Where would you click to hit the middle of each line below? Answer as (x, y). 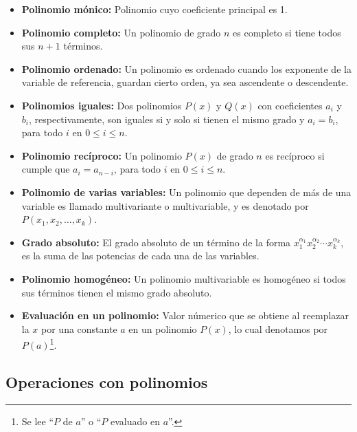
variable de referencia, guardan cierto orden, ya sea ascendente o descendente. (185, 82)
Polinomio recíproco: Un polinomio (102, 155)
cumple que (46, 169)
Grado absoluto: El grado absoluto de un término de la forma (156, 242)
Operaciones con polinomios (107, 381)
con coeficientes (290, 105)
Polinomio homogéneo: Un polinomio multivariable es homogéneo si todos (184, 278)
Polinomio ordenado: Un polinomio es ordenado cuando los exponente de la (186, 68)
